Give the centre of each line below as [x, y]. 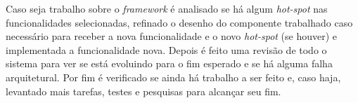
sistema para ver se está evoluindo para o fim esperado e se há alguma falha [169, 63]
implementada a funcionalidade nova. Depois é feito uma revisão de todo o [166, 49]
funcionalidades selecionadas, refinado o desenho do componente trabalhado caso [179, 22]
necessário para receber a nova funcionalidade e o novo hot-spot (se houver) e [172, 36]
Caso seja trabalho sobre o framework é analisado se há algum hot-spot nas [167, 8]
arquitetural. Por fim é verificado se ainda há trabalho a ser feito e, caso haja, [173, 77]
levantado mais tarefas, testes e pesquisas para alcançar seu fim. [143, 91]
